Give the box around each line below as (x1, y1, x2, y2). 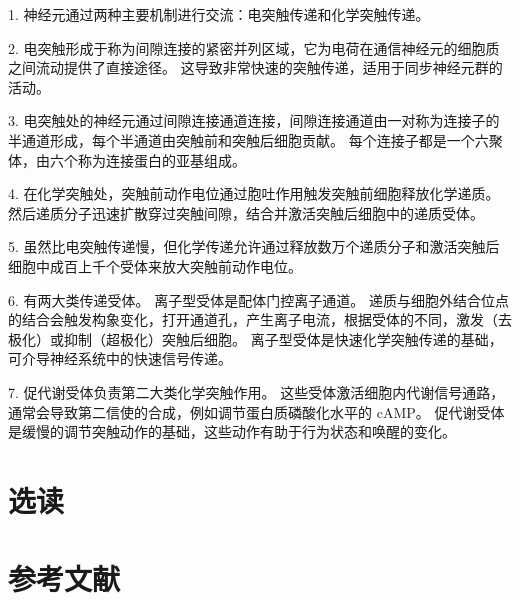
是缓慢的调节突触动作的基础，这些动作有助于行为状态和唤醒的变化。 (8, 421, 456, 442)
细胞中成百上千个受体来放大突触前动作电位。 (8, 255, 302, 276)
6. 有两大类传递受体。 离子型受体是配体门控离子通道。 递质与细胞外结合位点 (8, 289, 509, 310)
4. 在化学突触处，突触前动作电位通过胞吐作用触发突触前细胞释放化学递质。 (8, 183, 500, 204)
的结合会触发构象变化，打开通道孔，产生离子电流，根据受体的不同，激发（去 (8, 309, 512, 330)
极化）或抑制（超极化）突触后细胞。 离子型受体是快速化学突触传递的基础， (8, 328, 503, 349)
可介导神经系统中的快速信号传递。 (8, 348, 232, 369)
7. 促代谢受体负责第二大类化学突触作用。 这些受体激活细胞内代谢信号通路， (8, 381, 505, 402)
